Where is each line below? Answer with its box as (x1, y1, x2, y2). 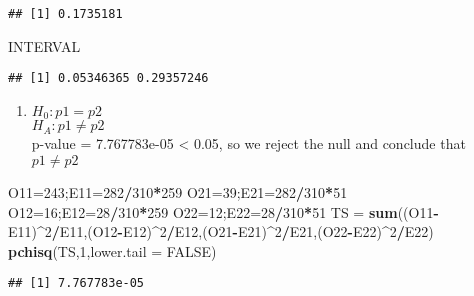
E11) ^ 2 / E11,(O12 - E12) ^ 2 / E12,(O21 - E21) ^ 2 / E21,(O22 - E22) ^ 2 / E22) (8, 221, 434, 242)
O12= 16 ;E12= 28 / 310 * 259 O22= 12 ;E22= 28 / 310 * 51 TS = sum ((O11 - (8, 201, 439, 222)
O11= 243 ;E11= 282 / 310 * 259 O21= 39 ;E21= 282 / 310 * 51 (8, 181, 348, 202)
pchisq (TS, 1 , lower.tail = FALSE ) (8, 240, 217, 261)
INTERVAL (8, 35, 81, 56)
